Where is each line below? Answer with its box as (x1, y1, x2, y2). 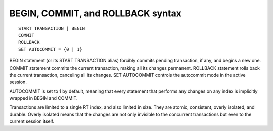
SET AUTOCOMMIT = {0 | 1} (18, 46, 83, 52)
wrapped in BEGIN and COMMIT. (9, 95, 78, 101)
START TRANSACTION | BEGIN (18, 25, 85, 31)
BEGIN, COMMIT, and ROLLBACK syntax (9, 8, 182, 19)
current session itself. (9, 118, 55, 124)
